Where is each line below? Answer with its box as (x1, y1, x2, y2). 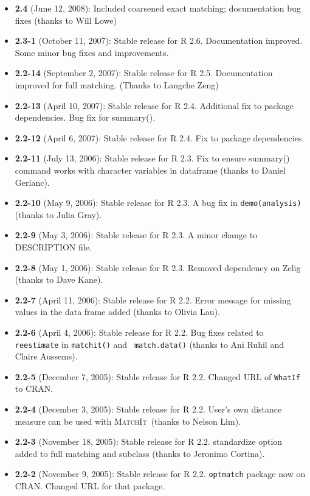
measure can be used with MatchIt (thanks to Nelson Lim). (15, 414, 241, 427)
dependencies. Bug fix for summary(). (15, 111, 156, 124)
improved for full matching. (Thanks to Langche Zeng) (15, 78, 219, 91)
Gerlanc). (15, 175, 50, 188)
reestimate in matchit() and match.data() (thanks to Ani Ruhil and (15, 338, 284, 350)
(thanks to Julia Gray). (15, 208, 102, 221)
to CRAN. (15, 382, 53, 395)
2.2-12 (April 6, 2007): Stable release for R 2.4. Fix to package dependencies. (15, 131, 305, 144)
